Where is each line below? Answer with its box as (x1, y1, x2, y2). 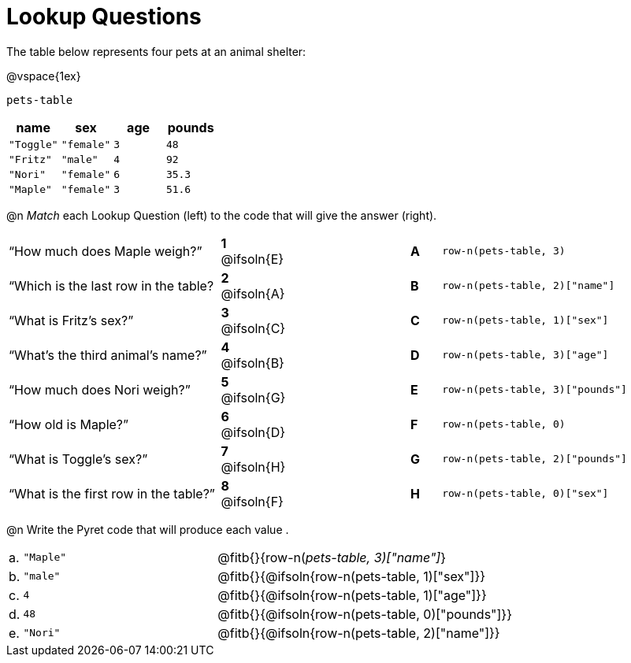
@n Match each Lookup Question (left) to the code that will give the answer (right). (6, 208, 437, 222)
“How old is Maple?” (9, 416, 129, 432)
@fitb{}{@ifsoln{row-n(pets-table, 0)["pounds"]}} (217, 606, 512, 622)
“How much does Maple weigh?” (9, 243, 202, 259)
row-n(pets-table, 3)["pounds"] (442, 383, 627, 396)
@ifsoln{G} (221, 389, 286, 406)
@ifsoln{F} (221, 493, 284, 509)
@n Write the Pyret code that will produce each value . (6, 522, 289, 536)
